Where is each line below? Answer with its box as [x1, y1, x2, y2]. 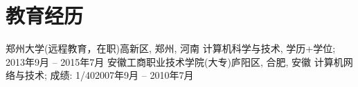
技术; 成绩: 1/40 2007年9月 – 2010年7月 [24, 68, 194, 82]
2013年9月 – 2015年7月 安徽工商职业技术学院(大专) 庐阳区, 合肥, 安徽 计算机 [6, 54, 343, 69]
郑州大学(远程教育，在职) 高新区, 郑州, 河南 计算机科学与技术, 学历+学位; [6, 41, 336, 55]
